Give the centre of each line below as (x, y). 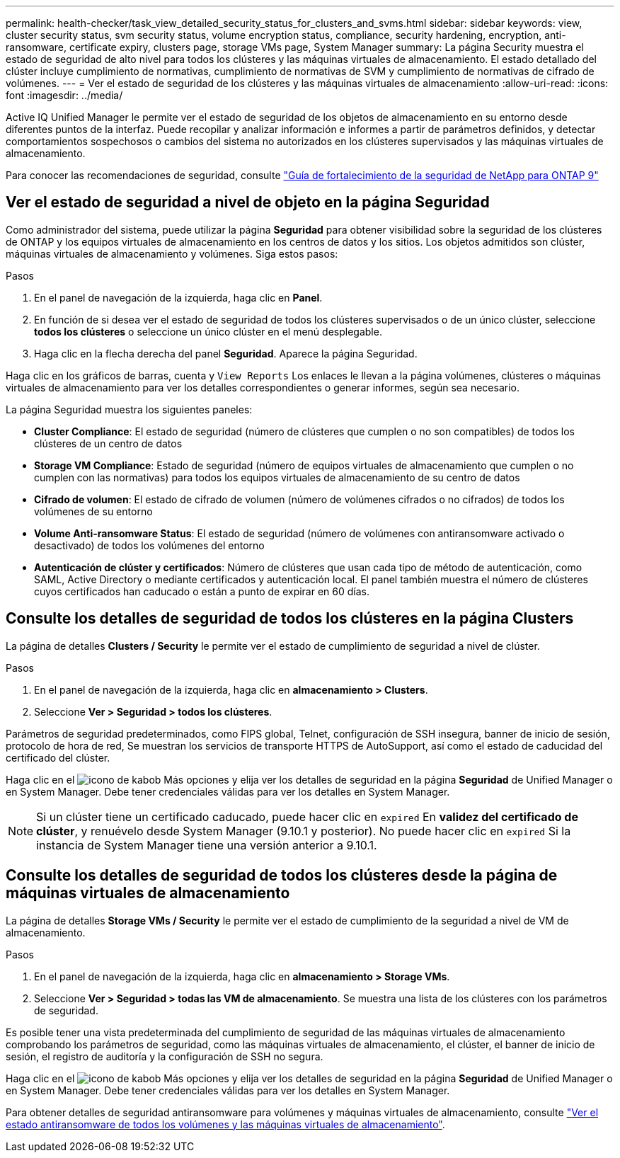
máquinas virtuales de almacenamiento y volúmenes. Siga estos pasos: (172, 253)
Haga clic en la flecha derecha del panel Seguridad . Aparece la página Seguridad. (226, 353)
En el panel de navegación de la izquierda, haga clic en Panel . (178, 297)
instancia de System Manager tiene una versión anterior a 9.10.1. (207, 845)
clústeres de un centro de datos (108, 443)
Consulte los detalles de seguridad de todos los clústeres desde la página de (282, 876)
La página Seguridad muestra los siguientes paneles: (129, 409)
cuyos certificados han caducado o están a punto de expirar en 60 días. (202, 591)
